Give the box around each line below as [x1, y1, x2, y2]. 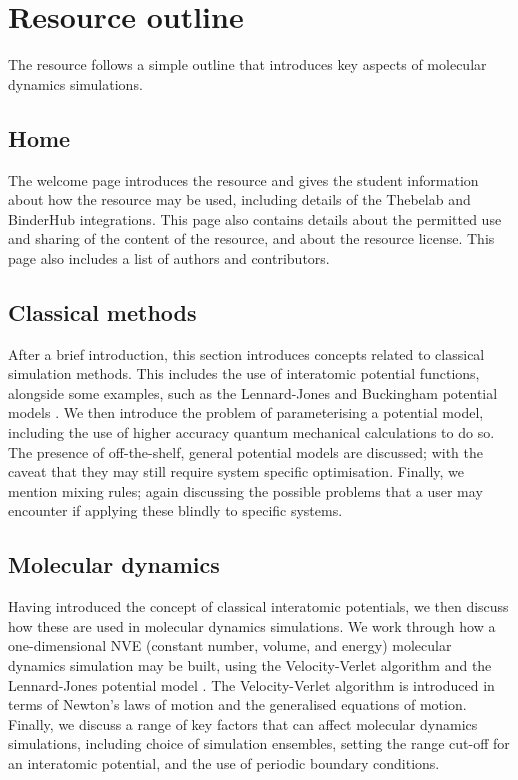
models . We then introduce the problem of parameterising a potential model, [8, 402, 484, 423]
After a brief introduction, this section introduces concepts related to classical [8, 343, 485, 364]
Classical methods [8, 296, 197, 327]
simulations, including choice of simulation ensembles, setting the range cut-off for [8, 733, 510, 754]
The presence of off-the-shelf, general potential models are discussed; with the [8, 441, 483, 462]
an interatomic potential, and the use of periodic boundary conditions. [8, 752, 440, 773]
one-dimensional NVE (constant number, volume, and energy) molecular [8, 635, 452, 656]
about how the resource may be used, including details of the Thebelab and [8, 189, 471, 210]
